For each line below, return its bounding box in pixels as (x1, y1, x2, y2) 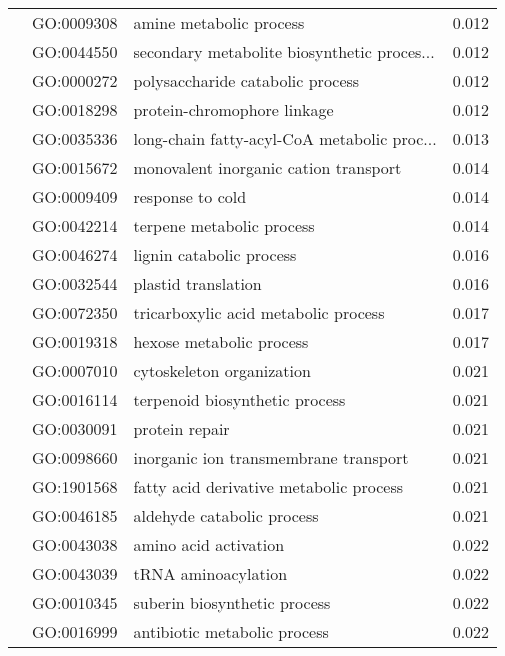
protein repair (133, 417, 230, 440)
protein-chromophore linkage (133, 98, 334, 121)
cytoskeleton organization (133, 359, 311, 382)
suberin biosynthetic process (133, 591, 331, 614)
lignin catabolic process (133, 243, 297, 266)
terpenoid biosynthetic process (133, 388, 346, 411)
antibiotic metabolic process (133, 620, 329, 643)
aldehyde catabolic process (133, 504, 319, 527)
